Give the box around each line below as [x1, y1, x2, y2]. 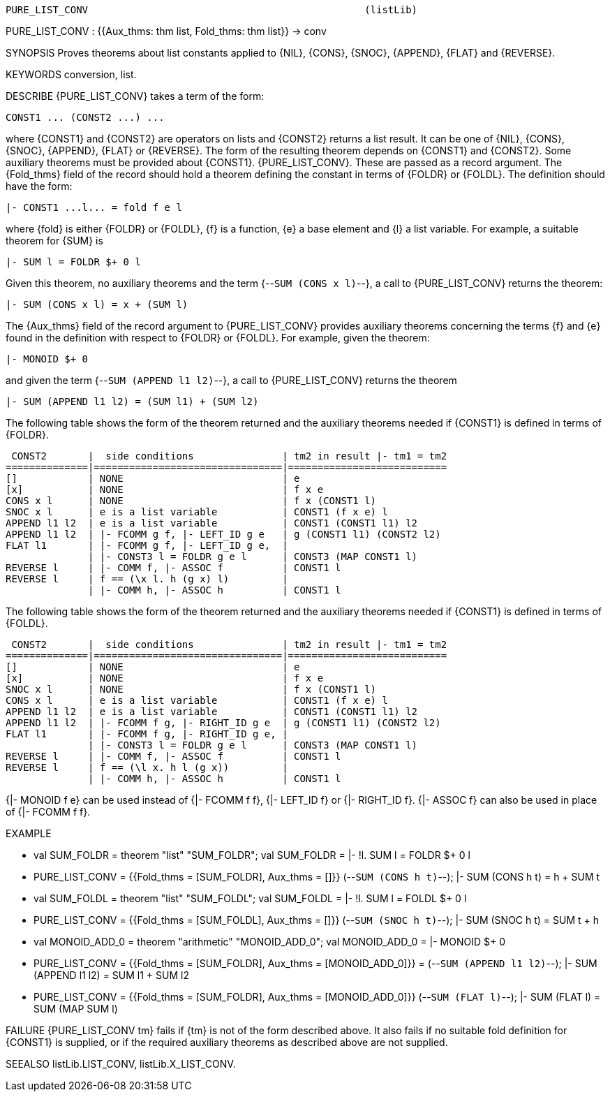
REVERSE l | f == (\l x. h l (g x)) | [6, 762, 288, 773]
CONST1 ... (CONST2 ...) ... [6, 112, 165, 123]
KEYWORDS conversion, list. [6, 68, 137, 80]
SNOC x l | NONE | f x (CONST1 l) [6, 684, 377, 695]
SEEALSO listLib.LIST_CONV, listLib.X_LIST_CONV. [6, 1058, 236, 1070]
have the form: [6, 180, 73, 192]
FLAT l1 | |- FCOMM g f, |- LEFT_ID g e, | [6, 540, 288, 551]
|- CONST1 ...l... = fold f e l [6, 202, 182, 213]
